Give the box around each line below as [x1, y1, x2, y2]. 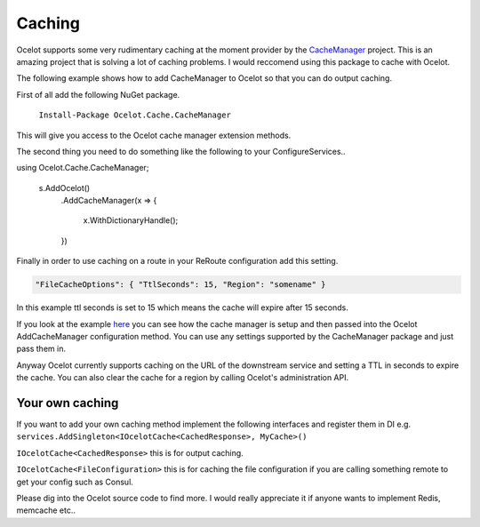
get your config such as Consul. [16, 476, 133, 487]
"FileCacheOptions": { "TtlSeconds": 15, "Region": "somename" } [35, 280, 326, 290]
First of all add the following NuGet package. [16, 89, 180, 100]
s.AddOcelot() [38, 182, 91, 193]
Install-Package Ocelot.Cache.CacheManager [38, 110, 231, 120]
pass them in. [16, 343, 67, 355]
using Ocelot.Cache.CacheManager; [16, 163, 149, 173]
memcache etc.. [16, 505, 76, 515]
